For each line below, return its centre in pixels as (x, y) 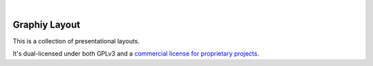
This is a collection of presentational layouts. (76, 41)
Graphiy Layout (47, 24)
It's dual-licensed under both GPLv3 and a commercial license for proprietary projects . (136, 54)
